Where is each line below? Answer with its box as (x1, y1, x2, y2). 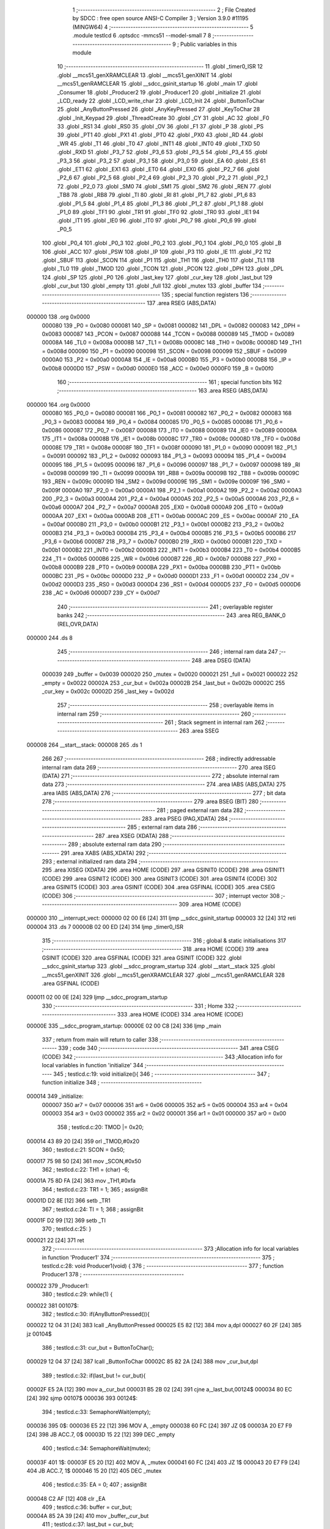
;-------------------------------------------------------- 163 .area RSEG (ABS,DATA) (57, 387, 268, 394)
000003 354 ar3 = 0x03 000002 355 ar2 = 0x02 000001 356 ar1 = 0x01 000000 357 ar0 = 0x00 (42, 1110, 287, 1117)
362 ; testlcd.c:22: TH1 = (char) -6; (42, 1166, 130, 1174)
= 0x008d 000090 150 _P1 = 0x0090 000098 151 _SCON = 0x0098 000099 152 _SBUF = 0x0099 (42, 347, 287, 355)
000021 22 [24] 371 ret (26, 1236, 85, 1244)
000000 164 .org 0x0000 (26, 401, 91, 408)
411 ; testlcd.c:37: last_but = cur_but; (42, 1520, 134, 1528)
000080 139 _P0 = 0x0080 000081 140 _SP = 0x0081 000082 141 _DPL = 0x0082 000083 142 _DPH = (42, 322, 301, 329)
